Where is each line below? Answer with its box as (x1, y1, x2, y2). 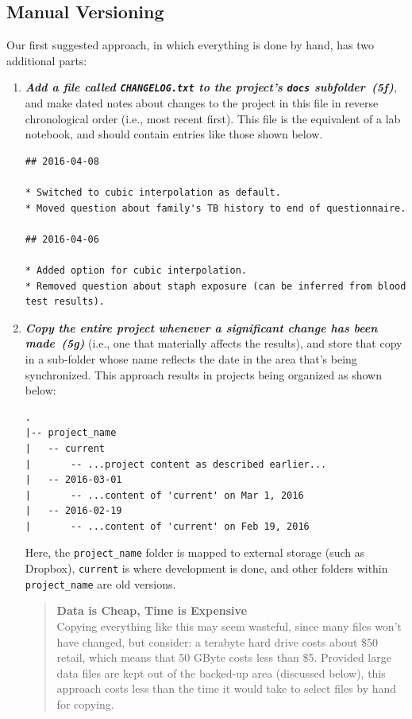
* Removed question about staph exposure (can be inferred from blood (25, 280, 406, 292)
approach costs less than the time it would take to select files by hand (56, 680, 397, 697)
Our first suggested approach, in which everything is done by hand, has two (6, 37, 374, 53)
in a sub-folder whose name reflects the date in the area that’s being (25, 350, 357, 367)
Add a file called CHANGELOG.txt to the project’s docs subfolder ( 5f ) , (25, 79, 397, 95)
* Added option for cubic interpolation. (25, 264, 247, 276)
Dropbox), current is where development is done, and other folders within (25, 560, 388, 577)
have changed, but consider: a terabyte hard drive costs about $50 (56, 633, 379, 650)
